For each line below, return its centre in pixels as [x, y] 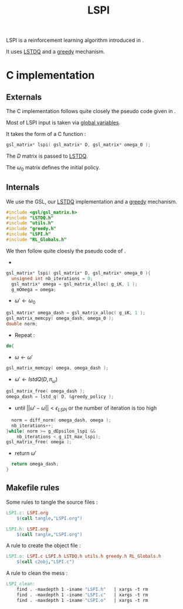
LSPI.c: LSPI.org [27, 513]
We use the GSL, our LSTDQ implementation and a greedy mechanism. [92, 201]
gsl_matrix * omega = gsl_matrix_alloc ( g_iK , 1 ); [74, 284]
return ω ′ [25, 453]
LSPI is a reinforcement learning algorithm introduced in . [75, 40]
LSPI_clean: [21, 584]
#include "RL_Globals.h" [36, 240]
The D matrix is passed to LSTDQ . [47, 156]
